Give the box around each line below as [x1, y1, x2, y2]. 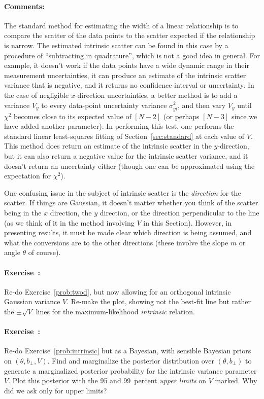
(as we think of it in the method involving [4, 217, 135, 228]
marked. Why [215, 375, 257, 386]
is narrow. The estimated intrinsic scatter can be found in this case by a [4, 40, 228, 50]
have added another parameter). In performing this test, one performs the [4, 121, 234, 131]
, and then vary [178, 99, 226, 110]
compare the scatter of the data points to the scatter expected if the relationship [4, 30, 255, 41]
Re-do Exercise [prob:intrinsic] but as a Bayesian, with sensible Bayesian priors [4, 345, 251, 356]
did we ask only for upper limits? [4, 385, 107, 395]
